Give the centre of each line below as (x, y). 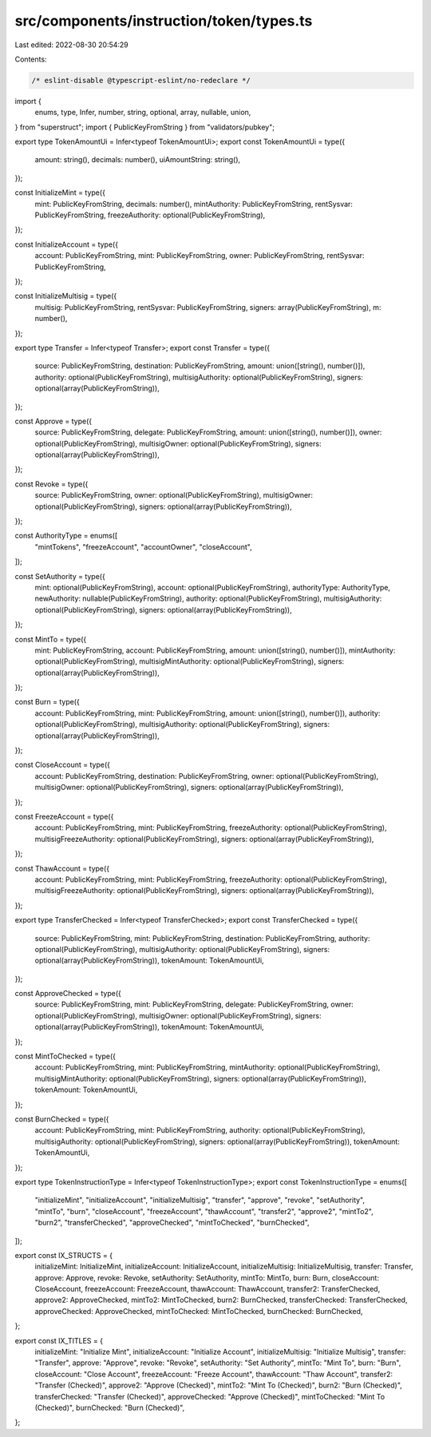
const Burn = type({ (47, 702)
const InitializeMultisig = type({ (66, 296)
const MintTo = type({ (51, 639)
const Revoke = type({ (51, 484)
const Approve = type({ (53, 421)
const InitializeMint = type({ (60, 193)
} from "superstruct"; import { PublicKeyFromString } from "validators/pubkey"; (145, 127)
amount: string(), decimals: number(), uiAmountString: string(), (138, 160)
